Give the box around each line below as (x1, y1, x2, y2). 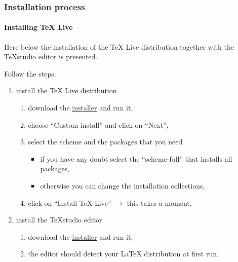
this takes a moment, (127, 197, 192, 208)
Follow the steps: (4, 68, 56, 79)
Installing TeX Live (4, 22, 73, 32)
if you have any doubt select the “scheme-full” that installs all (40, 153, 232, 164)
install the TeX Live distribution (16, 85, 117, 96)
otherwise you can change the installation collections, (40, 180, 205, 191)
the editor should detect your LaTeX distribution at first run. (28, 248, 219, 259)
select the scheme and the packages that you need (28, 136, 183, 147)
